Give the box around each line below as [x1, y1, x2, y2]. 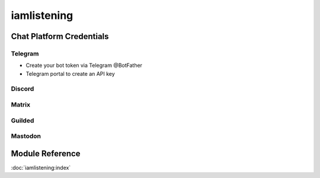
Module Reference [11, 148, 81, 158]
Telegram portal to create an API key [25, 70, 115, 77]
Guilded [11, 116, 34, 124]
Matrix [11, 101, 31, 109]
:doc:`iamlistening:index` [11, 164, 71, 171]
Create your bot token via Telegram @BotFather [25, 62, 142, 69]
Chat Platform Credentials [11, 31, 109, 41]
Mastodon [11, 132, 41, 140]
